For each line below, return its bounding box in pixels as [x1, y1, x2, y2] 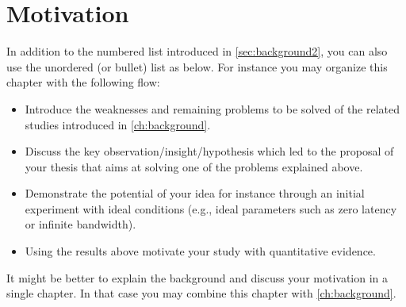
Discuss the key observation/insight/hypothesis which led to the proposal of [25, 143, 394, 159]
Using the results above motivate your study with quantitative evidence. [25, 243, 376, 259]
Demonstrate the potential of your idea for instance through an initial [25, 185, 365, 201]
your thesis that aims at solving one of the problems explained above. [25, 158, 363, 175]
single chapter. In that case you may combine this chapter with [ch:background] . [6, 285, 396, 301]
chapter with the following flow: [6, 74, 160, 90]
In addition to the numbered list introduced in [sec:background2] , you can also [6, 43, 388, 59]
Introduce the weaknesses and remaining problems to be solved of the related [25, 100, 400, 117]
